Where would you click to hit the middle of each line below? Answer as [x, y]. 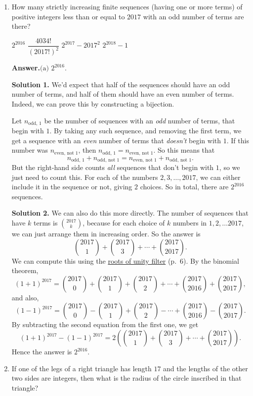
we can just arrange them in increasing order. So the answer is [106, 234]
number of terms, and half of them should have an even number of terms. [123, 94]
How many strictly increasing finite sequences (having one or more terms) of [127, 6]
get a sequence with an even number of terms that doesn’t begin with [116, 140]
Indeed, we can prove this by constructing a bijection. [93, 103]
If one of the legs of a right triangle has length [82, 368]
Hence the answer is [42, 352]
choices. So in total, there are [184, 187]
